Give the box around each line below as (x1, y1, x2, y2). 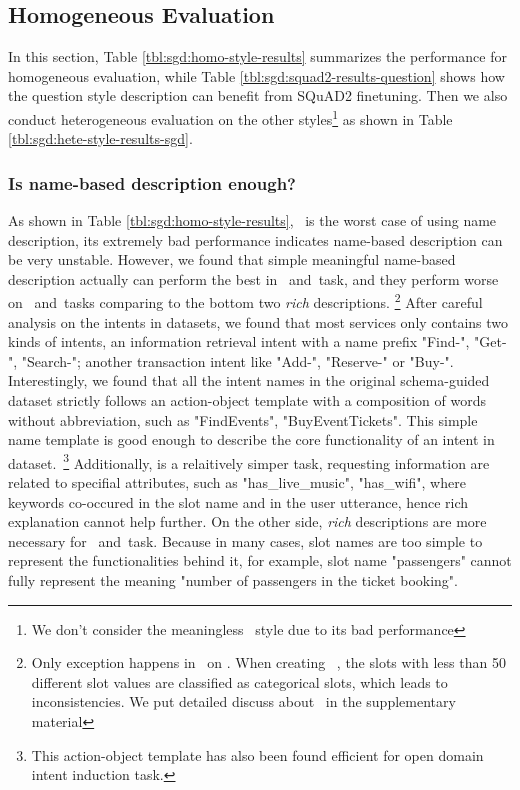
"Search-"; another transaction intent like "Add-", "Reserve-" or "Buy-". (21, 350, 454, 371)
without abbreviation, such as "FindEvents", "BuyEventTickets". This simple (8, 409, 478, 430)
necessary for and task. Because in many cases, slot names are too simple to (8, 530, 483, 551)
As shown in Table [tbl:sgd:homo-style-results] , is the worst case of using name (8, 210, 497, 231)
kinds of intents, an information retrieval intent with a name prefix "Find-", (8, 331, 470, 352)
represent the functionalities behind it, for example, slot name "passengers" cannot (8, 550, 512, 571)
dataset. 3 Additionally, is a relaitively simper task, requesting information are (8, 449, 490, 473)
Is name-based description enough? (8, 170, 296, 195)
